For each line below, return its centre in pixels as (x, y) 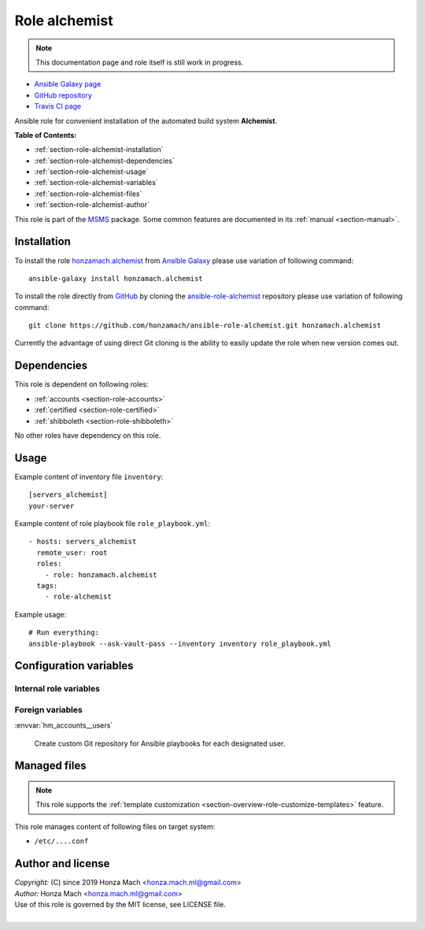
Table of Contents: (46, 135)
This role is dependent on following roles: (81, 384)
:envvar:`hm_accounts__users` (64, 725)
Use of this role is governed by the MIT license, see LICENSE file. (120, 904)
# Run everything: (64, 633)
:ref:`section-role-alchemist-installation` (99, 150)
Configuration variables (74, 666)
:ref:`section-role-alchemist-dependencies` (104, 161)
